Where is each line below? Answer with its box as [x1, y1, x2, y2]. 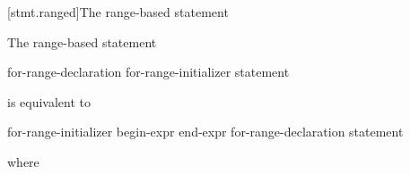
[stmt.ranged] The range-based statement [7, 3, 229, 21]
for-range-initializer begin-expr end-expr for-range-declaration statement [7, 122, 404, 141]
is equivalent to [7, 92, 92, 111]
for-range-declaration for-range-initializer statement [7, 62, 290, 81]
